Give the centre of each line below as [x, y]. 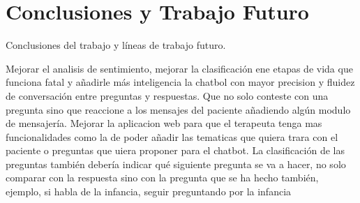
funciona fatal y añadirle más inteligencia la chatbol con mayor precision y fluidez [180, 82]
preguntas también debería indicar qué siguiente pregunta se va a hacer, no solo [176, 164]
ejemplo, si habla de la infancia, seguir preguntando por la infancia [149, 191]
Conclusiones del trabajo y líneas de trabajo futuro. [116, 45]
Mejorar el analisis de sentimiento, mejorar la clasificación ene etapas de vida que [179, 68]
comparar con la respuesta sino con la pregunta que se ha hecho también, [162, 178]
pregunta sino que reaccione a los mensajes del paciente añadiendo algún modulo [178, 109]
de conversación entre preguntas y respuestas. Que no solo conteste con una [167, 95]
